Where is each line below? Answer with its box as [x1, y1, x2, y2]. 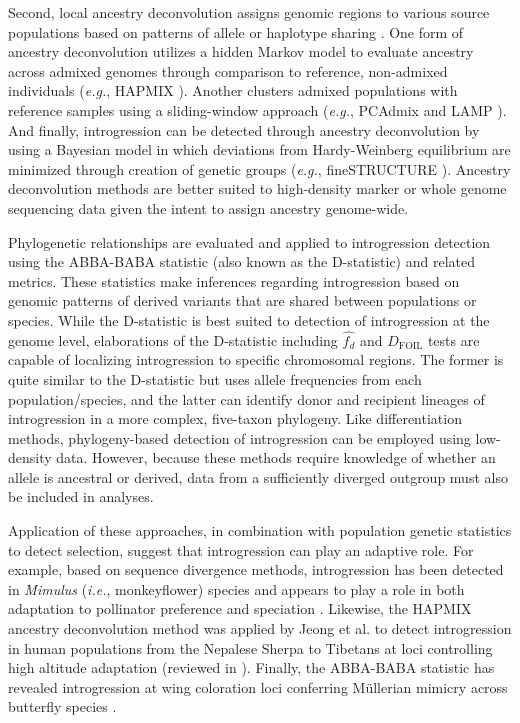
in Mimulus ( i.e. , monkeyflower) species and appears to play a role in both [8, 578, 465, 599]
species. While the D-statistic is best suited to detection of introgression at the [8, 309, 490, 330]
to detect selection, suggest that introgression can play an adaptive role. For [8, 539, 474, 560]
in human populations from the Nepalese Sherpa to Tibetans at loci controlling [8, 637, 493, 658]
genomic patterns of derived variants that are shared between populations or [8, 290, 477, 311]
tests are [427, 329, 480, 350]
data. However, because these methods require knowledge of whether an [56, 447, 496, 468]
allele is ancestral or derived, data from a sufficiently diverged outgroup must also [8, 466, 508, 487]
